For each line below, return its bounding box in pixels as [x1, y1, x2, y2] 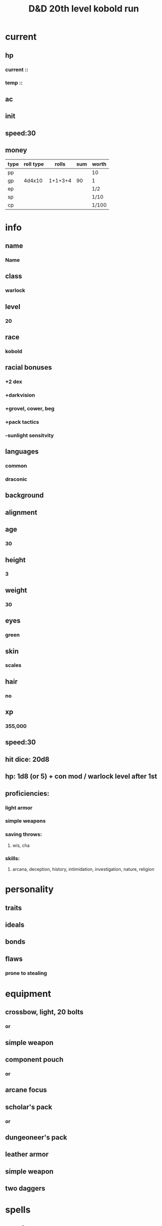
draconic [5, 476, 27, 483]
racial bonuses [5, 363, 52, 372]
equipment [5, 988, 51, 999]
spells [5, 1204, 31, 1215]
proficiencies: [5, 789, 50, 798]
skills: [5, 855, 20, 862]
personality [5, 884, 54, 895]
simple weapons [5, 817, 46, 824]
